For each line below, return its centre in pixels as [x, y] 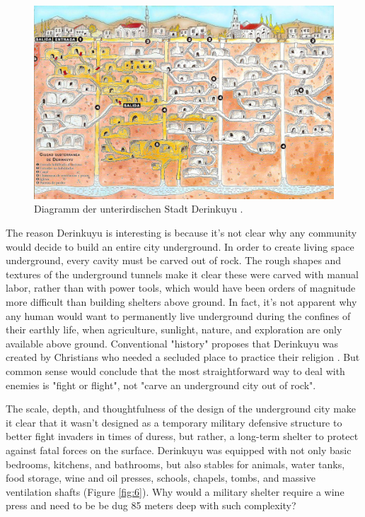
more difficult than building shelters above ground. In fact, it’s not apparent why [181, 302]
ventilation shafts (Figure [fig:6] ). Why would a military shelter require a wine [175, 491]
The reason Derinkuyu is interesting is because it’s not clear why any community [181, 233]
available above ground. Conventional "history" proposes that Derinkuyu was [172, 343]
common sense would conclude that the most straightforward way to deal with [175, 371]
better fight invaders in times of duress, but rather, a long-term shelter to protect [182, 436]
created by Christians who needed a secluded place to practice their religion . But [183, 357]
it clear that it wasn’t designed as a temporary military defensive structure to [174, 422]
